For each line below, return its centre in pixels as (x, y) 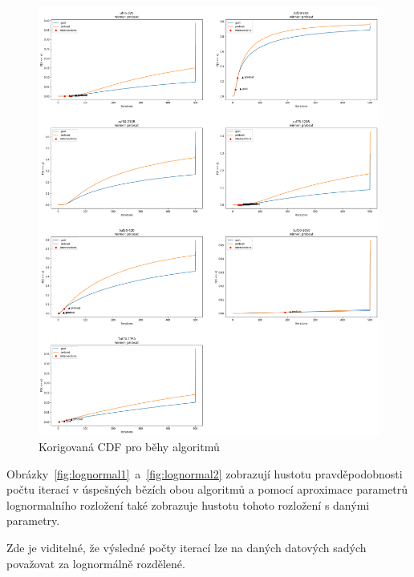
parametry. (33, 521)
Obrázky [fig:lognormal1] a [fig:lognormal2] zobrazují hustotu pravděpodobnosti (205, 473)
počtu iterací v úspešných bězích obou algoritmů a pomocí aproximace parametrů (207, 489)
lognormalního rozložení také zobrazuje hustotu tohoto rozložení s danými (188, 504)
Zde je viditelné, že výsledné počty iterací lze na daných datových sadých (187, 548)
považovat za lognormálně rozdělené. (96, 563)
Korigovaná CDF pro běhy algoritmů (129, 447)
